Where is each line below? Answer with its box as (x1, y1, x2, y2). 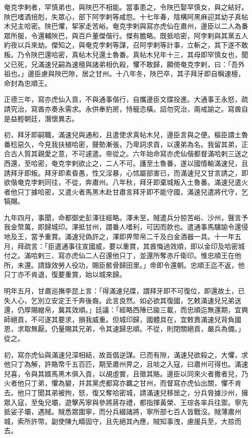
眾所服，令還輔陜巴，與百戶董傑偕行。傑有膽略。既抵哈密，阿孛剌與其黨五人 (4, 30, 248, 40)
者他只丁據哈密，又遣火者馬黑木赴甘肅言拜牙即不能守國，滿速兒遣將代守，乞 (4, 186, 248, 196)
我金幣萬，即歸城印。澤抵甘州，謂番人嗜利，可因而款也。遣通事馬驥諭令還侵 (4, 222, 248, 232)
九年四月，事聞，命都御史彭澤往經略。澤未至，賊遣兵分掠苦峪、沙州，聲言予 (4, 212, 248, 222)
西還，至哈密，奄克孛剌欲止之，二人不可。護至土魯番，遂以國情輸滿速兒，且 (4, 158, 248, 168)
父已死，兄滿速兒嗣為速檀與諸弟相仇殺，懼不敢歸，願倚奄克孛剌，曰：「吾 (4, 59, 238, 69)
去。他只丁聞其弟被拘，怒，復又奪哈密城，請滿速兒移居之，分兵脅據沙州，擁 (4, 387, 248, 397)
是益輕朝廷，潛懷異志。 (4, 113, 79, 123)
